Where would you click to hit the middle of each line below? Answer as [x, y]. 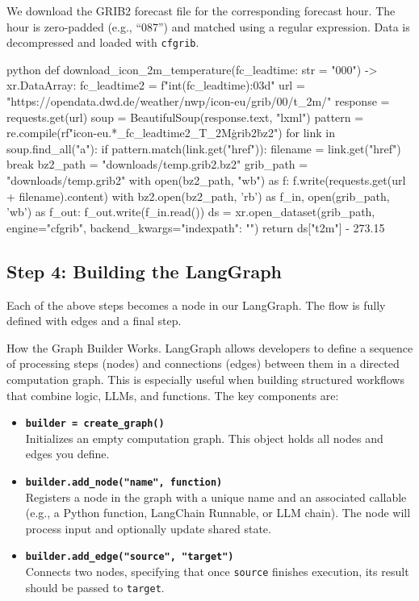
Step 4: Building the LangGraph [144, 271]
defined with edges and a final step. [94, 321]
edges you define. [67, 454]
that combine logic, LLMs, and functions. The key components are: [173, 395]
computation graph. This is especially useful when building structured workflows [205, 379]
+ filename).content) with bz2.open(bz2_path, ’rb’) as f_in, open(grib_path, [198, 196]
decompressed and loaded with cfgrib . [103, 42]
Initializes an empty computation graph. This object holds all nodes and [204, 438]
